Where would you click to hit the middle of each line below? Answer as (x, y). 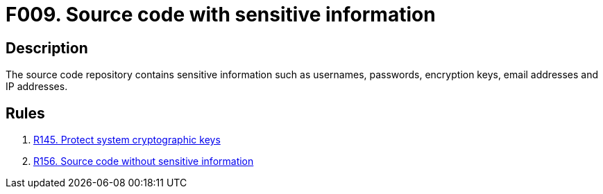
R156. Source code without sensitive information (144, 161)
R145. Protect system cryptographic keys (127, 140)
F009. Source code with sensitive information (221, 15)
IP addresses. (37, 87)
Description (47, 48)
